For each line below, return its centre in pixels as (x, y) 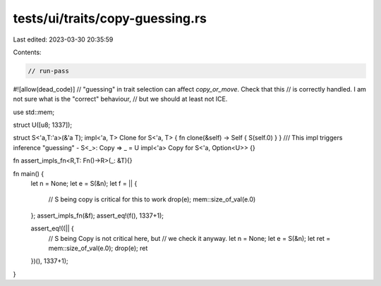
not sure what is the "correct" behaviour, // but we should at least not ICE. (120, 99)
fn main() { (29, 173)
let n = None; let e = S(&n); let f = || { (84, 184)
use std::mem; (34, 112)
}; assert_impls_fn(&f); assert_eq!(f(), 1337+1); (97, 216)
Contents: (27, 52)
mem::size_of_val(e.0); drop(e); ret (98, 248)
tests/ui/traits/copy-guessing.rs (110, 18)
